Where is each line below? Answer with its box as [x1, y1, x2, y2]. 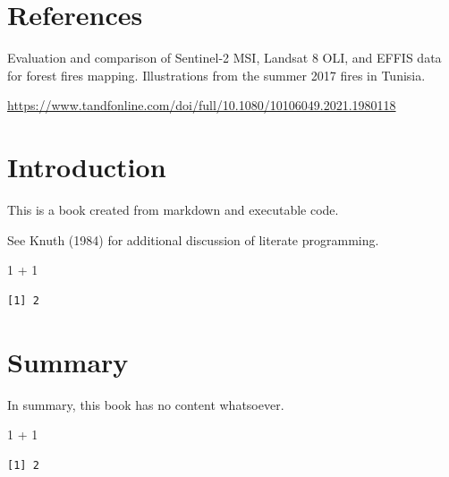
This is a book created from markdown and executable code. [7, 200, 339, 219]
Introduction [7, 149, 166, 185]
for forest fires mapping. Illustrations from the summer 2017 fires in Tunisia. [7, 65, 426, 84]
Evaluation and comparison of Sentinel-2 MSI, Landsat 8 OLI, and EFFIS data [7, 48, 442, 67]
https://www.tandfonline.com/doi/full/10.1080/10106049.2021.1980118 [7, 96, 396, 115]
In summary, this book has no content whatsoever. [7, 395, 284, 413]
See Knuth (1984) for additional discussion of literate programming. [7, 230, 379, 249]
